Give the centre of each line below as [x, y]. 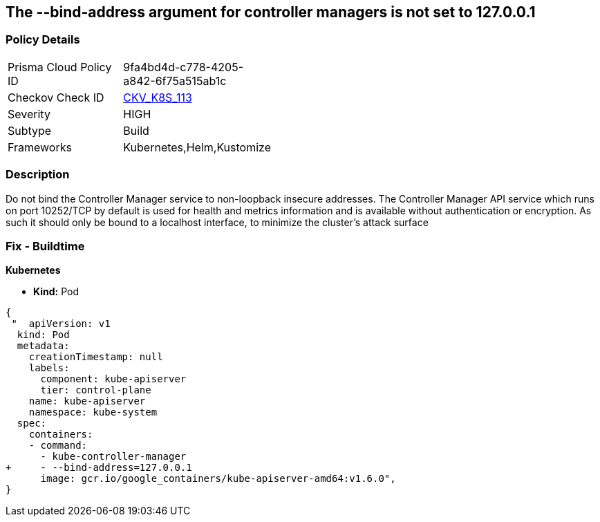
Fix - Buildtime [45, 246]
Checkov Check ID [56, 97]
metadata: [43, 346]
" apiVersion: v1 [61, 324]
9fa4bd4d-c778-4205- [183, 67]
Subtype [30, 130]
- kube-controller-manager [113, 457]
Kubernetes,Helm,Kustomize [197, 147]
